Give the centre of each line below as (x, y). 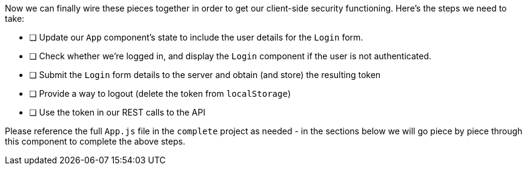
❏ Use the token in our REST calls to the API (117, 112)
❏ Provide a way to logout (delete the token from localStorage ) (160, 93)
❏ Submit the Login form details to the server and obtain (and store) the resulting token (205, 75)
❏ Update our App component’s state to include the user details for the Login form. (196, 37)
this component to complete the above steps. (95, 141)
